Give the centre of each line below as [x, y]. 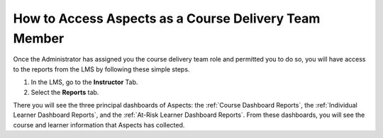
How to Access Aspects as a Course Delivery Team [167, 18]
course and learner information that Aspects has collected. [99, 125]
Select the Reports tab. [65, 92]
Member [39, 38]
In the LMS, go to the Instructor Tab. [84, 82]
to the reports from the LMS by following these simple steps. [101, 69]
